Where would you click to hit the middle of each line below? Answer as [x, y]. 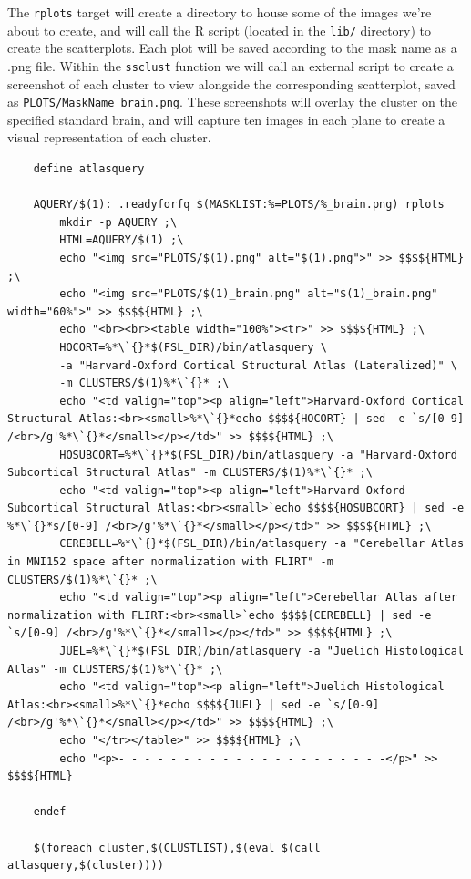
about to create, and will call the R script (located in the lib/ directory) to [220, 30]
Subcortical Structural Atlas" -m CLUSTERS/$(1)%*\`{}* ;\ [190, 473]
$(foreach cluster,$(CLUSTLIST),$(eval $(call [177, 848]
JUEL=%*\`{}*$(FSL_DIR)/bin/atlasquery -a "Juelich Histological [262, 651]
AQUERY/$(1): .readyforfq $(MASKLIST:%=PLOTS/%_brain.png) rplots [239, 205]
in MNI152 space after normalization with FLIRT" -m [170, 562]
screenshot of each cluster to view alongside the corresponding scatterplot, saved [231, 83]
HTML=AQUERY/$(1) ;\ [122, 240]
